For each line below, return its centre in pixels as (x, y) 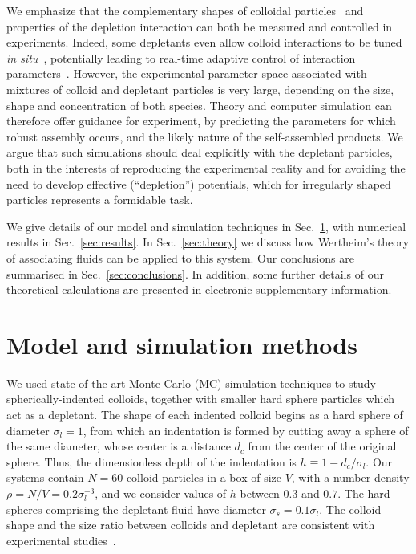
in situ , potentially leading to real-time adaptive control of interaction (181, 57)
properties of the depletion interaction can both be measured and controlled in (200, 26)
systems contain (45, 477)
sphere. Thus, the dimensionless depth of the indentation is (151, 461)
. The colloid (350, 509)
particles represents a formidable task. (100, 200)
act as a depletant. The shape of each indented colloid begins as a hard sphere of (205, 414)
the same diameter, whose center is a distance (119, 446)
